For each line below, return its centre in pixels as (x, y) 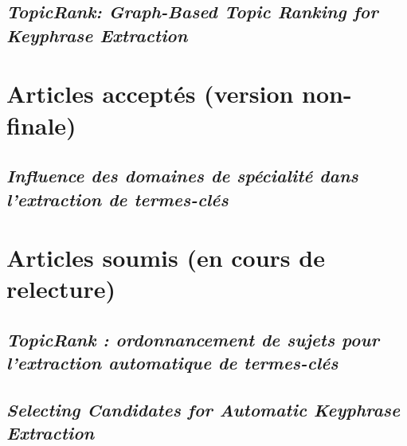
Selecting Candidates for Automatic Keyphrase (203, 410)
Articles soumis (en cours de (166, 258)
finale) (41, 125)
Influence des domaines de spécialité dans (182, 176)
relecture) (61, 289)
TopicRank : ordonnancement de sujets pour (193, 339)
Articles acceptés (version (150, 94)
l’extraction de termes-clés (117, 199)
